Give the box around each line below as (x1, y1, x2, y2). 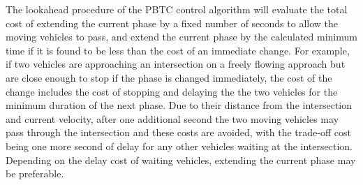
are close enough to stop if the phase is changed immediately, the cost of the (6, 70, 332, 84)
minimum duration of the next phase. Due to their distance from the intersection (6, 98, 353, 112)
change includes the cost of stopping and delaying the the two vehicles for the (6, 84, 338, 98)
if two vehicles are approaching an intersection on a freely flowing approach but (6, 57, 346, 71)
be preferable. (6, 166, 64, 181)
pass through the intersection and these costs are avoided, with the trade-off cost (6, 125, 351, 140)
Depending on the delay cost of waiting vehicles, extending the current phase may (6, 152, 356, 167)
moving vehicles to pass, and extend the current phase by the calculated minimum (6, 29, 357, 44)
